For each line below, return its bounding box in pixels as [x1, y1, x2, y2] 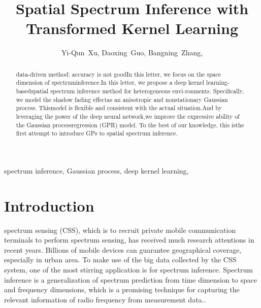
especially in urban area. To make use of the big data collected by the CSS [4, 254, 237, 265]
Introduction [4, 195, 94, 216]
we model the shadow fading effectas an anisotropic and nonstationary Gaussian [16, 95, 228, 104]
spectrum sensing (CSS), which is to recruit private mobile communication [4, 224, 236, 235]
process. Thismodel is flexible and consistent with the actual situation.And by [16, 104, 222, 112]
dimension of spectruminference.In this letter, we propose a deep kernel [16, 78, 205, 87]
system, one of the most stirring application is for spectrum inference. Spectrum [4, 264, 253, 275]
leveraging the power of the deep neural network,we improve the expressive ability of [16, 112, 240, 120]
